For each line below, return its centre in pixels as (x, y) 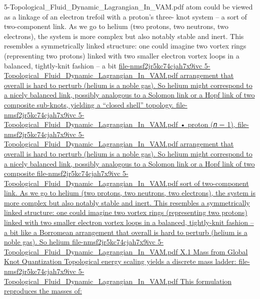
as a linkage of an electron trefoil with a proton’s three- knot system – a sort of (125, 16)
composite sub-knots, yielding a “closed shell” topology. (89, 104)
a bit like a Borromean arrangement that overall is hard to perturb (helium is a (126, 232)
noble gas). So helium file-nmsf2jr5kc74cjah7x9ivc (80, 242)
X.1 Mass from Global (214, 251)
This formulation (206, 281)
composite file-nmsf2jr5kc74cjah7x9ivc (62, 173)
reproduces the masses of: (43, 291)
